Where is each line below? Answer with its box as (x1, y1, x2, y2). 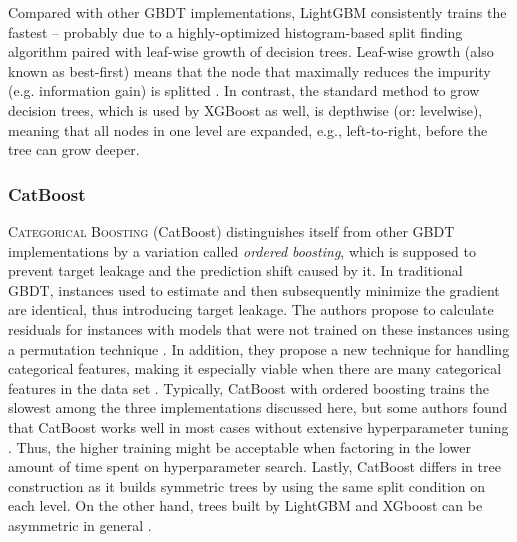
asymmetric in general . (8, 514, 152, 535)
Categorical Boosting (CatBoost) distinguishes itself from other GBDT (8, 220, 455, 241)
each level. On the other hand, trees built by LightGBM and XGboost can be (8, 495, 483, 516)
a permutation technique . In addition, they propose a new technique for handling (8, 338, 510, 359)
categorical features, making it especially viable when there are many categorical (8, 358, 502, 379)
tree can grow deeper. (8, 139, 140, 160)
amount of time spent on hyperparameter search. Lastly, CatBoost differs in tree (8, 456, 501, 477)
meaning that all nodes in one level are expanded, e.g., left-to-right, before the (8, 119, 488, 140)
